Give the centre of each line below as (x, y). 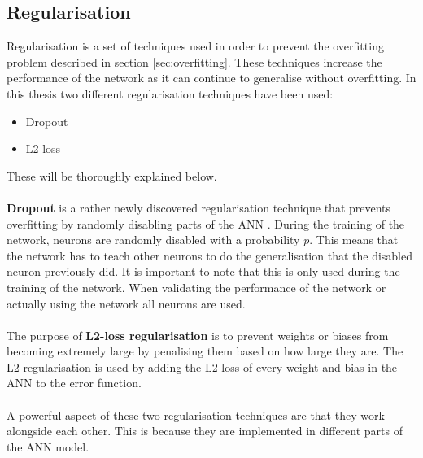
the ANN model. (48, 446)
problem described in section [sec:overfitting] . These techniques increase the (194, 61)
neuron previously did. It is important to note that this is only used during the (203, 271)
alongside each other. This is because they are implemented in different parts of (205, 431)
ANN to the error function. (74, 383)
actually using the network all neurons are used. (126, 303)
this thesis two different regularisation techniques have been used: (170, 93)
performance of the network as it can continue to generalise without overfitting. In (211, 78)
